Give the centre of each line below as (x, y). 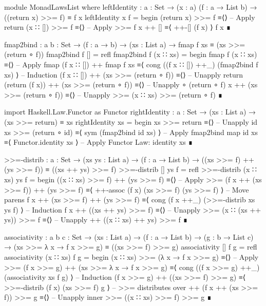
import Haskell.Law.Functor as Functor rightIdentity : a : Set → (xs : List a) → (130, 112)
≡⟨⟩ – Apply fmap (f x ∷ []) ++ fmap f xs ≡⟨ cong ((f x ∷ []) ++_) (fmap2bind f (131, 64)
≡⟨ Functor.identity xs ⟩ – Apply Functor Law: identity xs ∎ (99, 142)
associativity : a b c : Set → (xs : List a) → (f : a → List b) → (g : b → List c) (129, 236)
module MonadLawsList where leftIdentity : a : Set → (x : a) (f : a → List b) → (131, 7)
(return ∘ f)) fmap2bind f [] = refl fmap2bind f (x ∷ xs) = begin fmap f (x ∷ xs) (131, 54)
